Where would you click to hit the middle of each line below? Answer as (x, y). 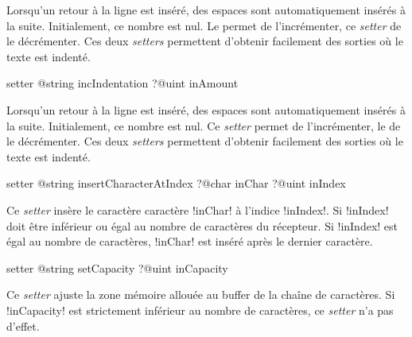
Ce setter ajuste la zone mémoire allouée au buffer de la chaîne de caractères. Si (201, 294)
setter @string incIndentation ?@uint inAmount (122, 83)
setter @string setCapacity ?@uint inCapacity (117, 267)
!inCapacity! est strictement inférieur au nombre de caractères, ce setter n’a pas (200, 310)
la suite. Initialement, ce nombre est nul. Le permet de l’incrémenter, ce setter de (204, 25)
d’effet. (23, 325)
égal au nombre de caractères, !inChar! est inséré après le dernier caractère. (190, 241)
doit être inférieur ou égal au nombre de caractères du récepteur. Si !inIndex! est (202, 225)
